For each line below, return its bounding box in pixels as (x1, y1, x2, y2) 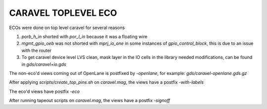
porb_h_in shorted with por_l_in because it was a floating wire (21, 34, 148, 39)
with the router (21, 47, 52, 53)
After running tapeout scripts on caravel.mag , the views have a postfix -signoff (9, 98, 171, 104)
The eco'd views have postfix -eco (9, 88, 80, 94)
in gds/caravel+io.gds (21, 61, 66, 67)
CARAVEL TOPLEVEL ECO (9, 7, 117, 18)
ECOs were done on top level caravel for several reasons (9, 25, 125, 31)
